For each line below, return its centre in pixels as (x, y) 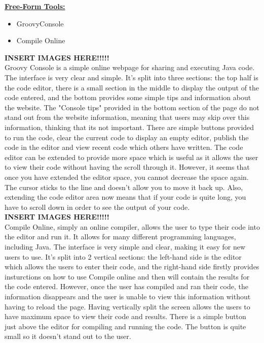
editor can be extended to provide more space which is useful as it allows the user (131, 157)
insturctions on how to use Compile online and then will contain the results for (127, 276)
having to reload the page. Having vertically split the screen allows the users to (127, 306)
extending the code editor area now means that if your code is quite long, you (125, 197)
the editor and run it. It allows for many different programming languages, (120, 237)
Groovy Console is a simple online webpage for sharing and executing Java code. (130, 67)
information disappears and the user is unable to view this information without (128, 297)
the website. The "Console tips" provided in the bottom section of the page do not (132, 107)
